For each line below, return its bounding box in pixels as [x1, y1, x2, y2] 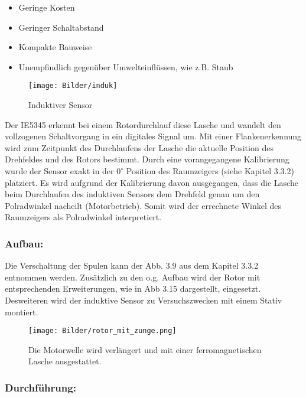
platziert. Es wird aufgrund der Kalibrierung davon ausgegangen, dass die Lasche [5, 176, 298, 188]
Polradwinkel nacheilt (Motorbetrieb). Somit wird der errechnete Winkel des [5, 199, 282, 211]
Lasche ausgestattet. [28, 355, 102, 367]
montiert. [5, 305, 38, 318]
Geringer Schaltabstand [18, 21, 104, 33]
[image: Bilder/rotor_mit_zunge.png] [28, 327, 177, 335]
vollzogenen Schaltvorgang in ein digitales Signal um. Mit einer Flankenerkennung [5, 130, 302, 142]
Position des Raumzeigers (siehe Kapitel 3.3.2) [126, 165, 294, 177]
